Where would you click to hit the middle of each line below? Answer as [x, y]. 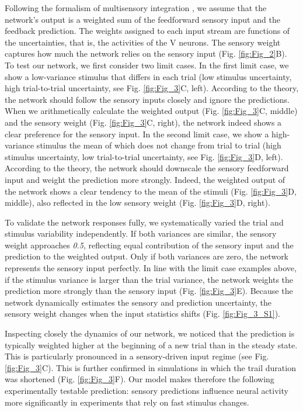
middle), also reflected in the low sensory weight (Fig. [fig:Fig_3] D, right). [137, 202]
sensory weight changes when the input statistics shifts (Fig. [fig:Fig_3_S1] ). [143, 314]
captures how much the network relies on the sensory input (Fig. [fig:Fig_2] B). [146, 53]
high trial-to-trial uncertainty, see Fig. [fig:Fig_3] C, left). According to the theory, [152, 88]
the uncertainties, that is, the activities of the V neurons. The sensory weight [143, 42]
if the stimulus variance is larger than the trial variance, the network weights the [149, 279]
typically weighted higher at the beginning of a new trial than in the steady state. [151, 345]
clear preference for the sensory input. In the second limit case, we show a [137, 134]
